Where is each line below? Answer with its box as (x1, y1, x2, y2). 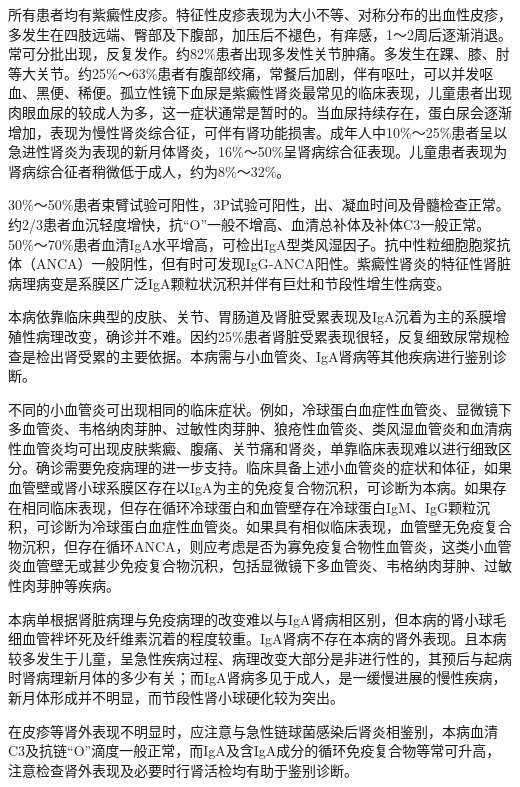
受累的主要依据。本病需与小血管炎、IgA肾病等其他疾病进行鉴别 (77, 345, 493, 366)
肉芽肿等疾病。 (21, 575, 120, 596)
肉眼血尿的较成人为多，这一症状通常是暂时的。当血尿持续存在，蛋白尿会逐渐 (8, 101, 512, 122)
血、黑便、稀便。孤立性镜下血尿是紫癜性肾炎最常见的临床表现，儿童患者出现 (8, 82, 512, 103)
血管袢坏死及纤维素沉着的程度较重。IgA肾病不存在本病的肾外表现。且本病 (21, 628, 507, 649)
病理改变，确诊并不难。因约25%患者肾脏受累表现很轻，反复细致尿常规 (35, 325, 496, 346)
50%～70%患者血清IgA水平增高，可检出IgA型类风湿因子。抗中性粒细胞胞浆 (8, 233, 497, 254)
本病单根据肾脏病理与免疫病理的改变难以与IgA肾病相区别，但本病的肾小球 (8, 608, 493, 629)
